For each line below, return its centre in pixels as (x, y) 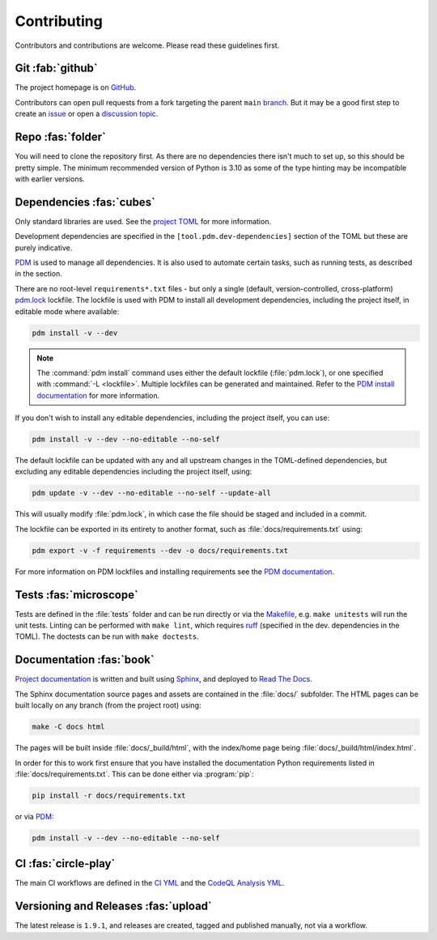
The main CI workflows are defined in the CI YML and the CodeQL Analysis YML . (150, 883)
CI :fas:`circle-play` (65, 863)
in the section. (38, 274)
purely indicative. (44, 248)
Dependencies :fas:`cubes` (85, 202)
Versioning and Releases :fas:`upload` (113, 906)
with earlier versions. (50, 179)
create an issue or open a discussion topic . (87, 114)
